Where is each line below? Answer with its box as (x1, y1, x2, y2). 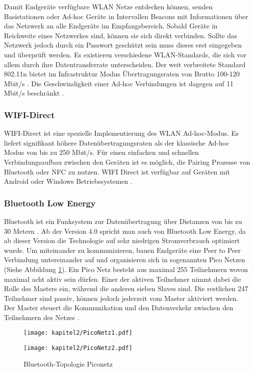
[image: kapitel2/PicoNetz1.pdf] (24, 329, 132, 337)
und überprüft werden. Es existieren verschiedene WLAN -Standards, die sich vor (4, 49, 247, 59)
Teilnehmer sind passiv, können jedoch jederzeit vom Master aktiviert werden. (4, 293, 239, 303)
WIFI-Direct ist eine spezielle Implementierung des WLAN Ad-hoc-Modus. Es (4, 128, 239, 138)
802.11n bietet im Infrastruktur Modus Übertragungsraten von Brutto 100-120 (4, 69, 240, 79)
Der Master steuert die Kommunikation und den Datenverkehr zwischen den (4, 302, 233, 313)
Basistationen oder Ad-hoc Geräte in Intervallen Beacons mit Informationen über (4, 11, 248, 21)
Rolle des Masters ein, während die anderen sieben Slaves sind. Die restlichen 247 (4, 283, 249, 294)
